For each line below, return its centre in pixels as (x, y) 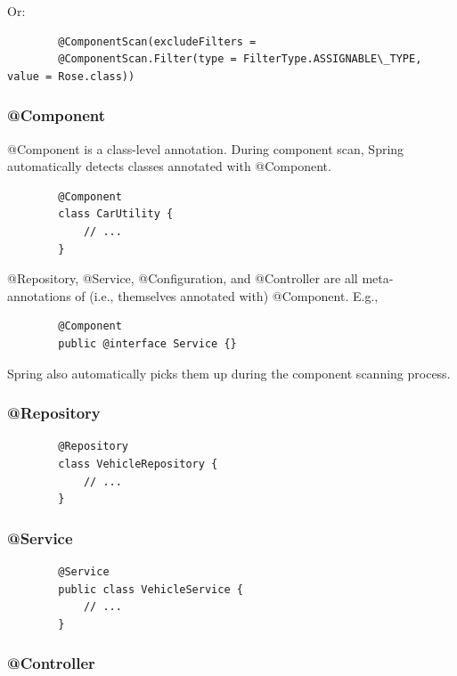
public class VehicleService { (151, 589)
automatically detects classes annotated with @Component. (169, 166)
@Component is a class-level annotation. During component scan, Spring (206, 148)
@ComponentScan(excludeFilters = (157, 41)
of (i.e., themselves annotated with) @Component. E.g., (227, 295)
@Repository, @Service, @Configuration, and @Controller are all (183, 278)
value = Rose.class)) (71, 76)
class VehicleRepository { (138, 464)
